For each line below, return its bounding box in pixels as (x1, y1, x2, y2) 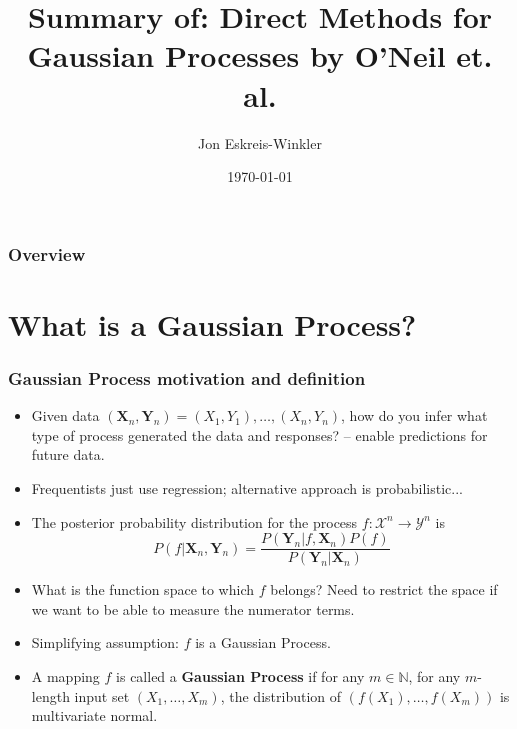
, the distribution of (220, 685, 342, 706)
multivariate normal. (31, 705, 158, 726)
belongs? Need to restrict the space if (270, 579, 498, 600)
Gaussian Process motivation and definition (8, 365, 366, 390)
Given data (31, 405, 100, 426)
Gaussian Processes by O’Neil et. (27, 35, 493, 76)
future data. (31, 444, 105, 465)
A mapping (31, 666, 100, 687)
